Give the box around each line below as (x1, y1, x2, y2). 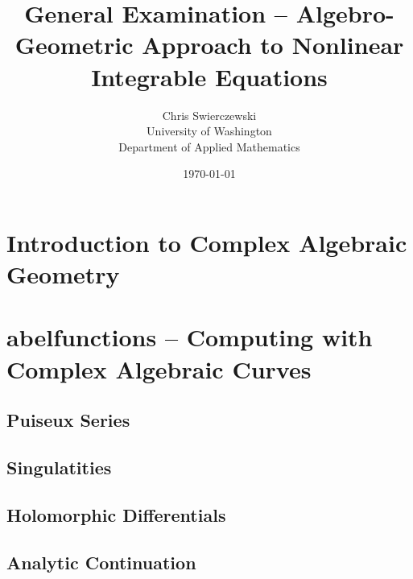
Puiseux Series (6, 407, 130, 432)
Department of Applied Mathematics (118, 138, 300, 155)
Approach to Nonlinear (142, 28, 404, 61)
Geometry (6, 258, 120, 291)
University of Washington (147, 122, 272, 139)
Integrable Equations (91, 60, 328, 93)
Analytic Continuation (6, 549, 196, 574)
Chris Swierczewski (162, 106, 257, 123)
